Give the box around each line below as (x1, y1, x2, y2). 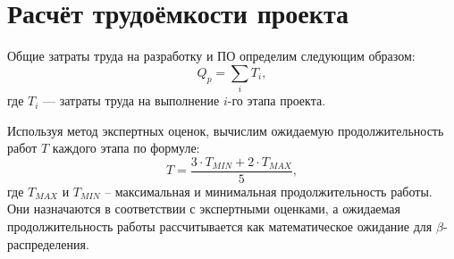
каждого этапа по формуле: (52, 138, 200, 157)
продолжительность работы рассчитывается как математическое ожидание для (7, 217, 433, 236)
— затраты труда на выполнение (43, 91, 220, 110)
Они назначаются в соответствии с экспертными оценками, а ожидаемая (7, 199, 400, 218)
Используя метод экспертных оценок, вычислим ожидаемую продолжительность (7, 121, 444, 139)
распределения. (7, 234, 89, 253)
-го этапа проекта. (227, 91, 326, 110)
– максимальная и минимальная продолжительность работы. (105, 181, 433, 200)
